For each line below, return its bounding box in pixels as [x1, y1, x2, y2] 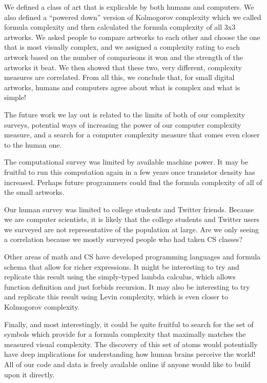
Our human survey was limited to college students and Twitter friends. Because [4, 204, 254, 214]
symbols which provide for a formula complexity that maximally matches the [4, 329, 246, 339]
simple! [4, 92, 26, 103]
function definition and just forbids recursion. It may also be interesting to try [4, 281, 250, 292]
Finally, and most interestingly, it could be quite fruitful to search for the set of [4, 318, 254, 329]
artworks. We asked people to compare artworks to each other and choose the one [4, 31, 260, 42]
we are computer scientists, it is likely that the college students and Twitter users [4, 214, 260, 225]
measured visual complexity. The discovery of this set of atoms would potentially [4, 338, 258, 349]
